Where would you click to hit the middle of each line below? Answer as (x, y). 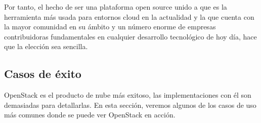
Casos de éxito (43, 74)
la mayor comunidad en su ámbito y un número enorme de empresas (110, 27)
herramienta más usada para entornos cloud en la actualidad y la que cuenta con (129, 16)
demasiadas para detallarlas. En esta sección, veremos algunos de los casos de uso (130, 105)
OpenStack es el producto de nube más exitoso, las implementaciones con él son (128, 95)
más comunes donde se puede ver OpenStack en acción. (90, 115)
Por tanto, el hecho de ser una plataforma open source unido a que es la (116, 7)
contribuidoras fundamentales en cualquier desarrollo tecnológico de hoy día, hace (130, 36)
